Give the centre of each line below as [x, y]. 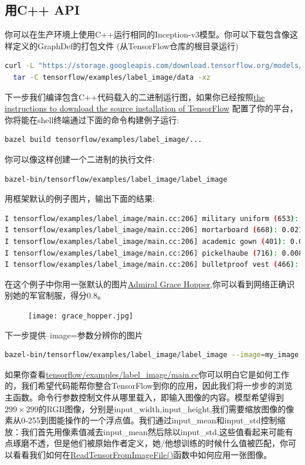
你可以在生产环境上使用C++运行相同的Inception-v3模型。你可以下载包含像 [148, 34]
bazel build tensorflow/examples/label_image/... [104, 140]
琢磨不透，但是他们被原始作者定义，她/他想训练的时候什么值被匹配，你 [150, 443]
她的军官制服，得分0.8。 [59, 295]
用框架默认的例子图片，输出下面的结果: [80, 198]
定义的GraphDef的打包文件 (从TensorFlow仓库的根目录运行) [126, 45]
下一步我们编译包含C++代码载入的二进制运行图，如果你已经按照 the [135, 96]
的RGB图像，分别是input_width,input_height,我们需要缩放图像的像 [166, 408]
